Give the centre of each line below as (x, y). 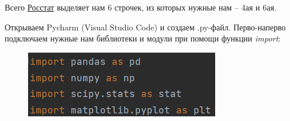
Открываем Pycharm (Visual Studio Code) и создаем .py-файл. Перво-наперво (145, 27)
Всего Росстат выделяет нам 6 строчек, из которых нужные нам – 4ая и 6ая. (141, 7)
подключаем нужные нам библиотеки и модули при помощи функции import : (143, 38)
